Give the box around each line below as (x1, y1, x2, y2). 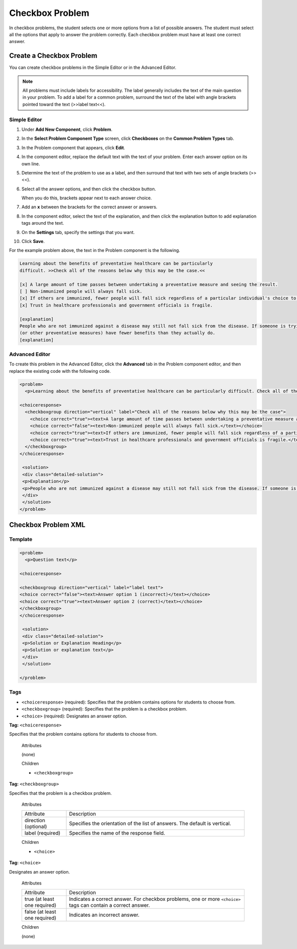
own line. (21, 161, 41, 167)
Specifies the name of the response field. (69, 830, 165, 836)
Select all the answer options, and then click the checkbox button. (21, 186, 156, 192)
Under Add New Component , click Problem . (21, 126, 112, 132)
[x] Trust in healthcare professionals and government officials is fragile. (19, 302, 213, 308)
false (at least (24, 908, 56, 915)
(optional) (24, 823, 47, 830)
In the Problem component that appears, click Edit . (21, 144, 126, 151)
